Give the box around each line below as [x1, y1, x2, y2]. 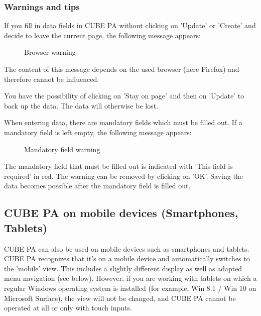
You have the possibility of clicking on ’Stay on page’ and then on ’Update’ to [4, 90, 244, 101]
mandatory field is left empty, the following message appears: [4, 127, 192, 137]
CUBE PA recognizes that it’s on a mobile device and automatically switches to [4, 253, 250, 264]
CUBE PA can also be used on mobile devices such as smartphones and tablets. [4, 243, 249, 254]
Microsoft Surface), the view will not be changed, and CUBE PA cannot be [4, 292, 236, 303]
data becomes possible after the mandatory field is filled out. [4, 180, 191, 191]
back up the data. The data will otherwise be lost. [4, 100, 159, 111]
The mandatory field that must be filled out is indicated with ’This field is [4, 161, 233, 171]
